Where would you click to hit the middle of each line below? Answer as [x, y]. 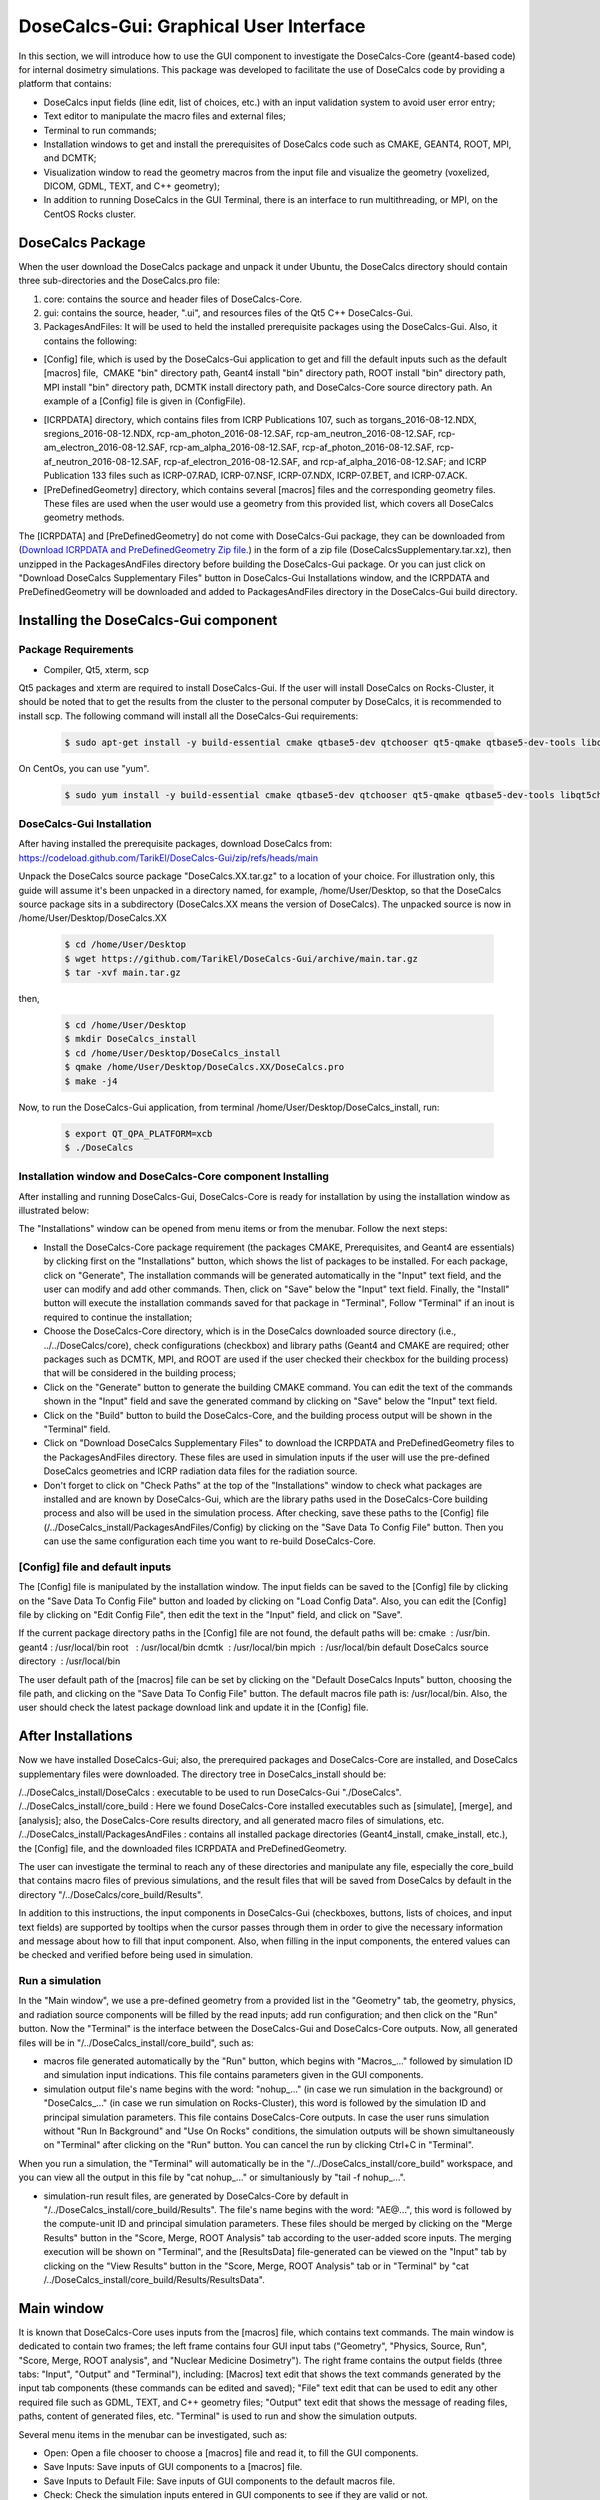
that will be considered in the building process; [140, 1373]
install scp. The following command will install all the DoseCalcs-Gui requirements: [188, 716]
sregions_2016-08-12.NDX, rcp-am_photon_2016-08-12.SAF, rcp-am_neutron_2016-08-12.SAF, [239, 434]
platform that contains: [65, 84]
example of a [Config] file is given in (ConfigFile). [144, 401]
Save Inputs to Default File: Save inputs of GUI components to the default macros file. [219, 2481]
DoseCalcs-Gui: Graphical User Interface [192, 26]
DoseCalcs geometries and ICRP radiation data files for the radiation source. [200, 1471]
